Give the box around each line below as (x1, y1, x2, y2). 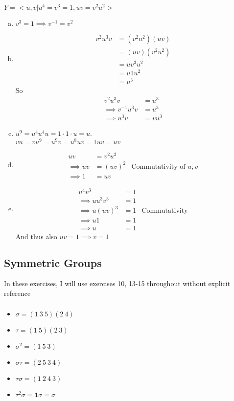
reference (4, 288, 31, 298)
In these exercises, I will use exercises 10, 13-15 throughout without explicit (4, 278, 231, 289)
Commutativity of (131, 163, 186, 170)
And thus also (15, 231, 57, 242)
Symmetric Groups (4, 255, 102, 270)
